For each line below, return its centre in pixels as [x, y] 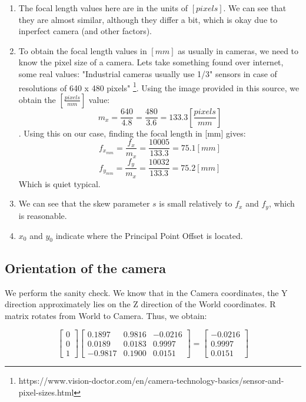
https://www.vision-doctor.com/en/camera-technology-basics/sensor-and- [151, 381]
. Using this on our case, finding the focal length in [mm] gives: [132, 133]
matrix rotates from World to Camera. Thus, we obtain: [106, 315]
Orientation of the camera [86, 268]
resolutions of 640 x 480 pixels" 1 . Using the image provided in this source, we [159, 87]
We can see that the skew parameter [84, 203]
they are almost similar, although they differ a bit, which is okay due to [148, 19]
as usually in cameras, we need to [238, 50]
